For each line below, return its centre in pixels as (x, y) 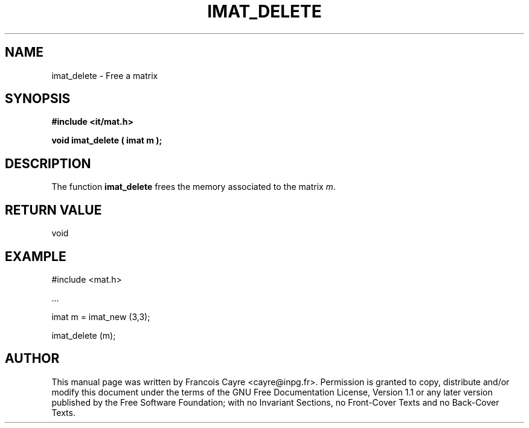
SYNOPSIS (38, 99)
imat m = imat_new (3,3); (101, 316)
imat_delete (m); (84, 335)
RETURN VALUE (53, 210)
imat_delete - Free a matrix (105, 75)
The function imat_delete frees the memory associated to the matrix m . (194, 187)
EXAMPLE (36, 256)
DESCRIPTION (48, 163)
